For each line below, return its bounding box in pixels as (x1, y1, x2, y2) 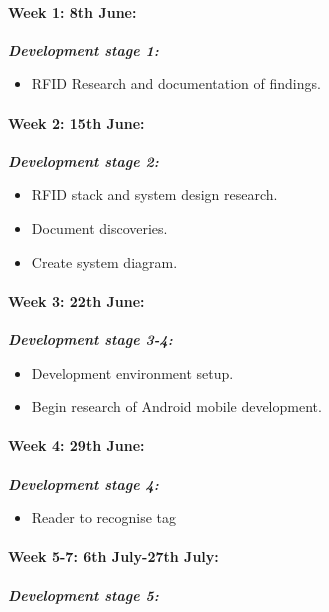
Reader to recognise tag (31, 507, 177, 528)
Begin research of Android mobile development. (31, 396, 322, 417)
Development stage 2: (8, 150, 159, 171)
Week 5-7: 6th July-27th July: (8, 546, 219, 567)
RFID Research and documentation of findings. (31, 73, 321, 94)
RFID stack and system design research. (31, 184, 278, 205)
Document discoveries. (31, 217, 168, 238)
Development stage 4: (8, 473, 159, 494)
